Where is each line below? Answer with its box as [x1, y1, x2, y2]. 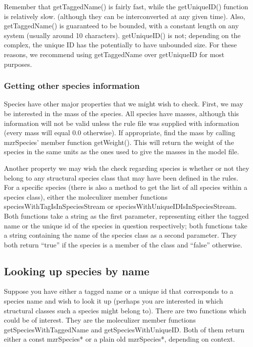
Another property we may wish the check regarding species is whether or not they [4, 163, 250, 173]
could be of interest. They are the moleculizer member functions [4, 315, 196, 325]
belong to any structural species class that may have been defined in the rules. [4, 172, 238, 183]
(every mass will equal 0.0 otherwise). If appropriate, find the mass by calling [4, 127, 235, 138]
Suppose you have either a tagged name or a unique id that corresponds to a [4, 286, 233, 296]
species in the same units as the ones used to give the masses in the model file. [4, 146, 239, 157]
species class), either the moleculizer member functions [4, 191, 168, 202]
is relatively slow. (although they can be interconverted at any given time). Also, [4, 11, 245, 21]
